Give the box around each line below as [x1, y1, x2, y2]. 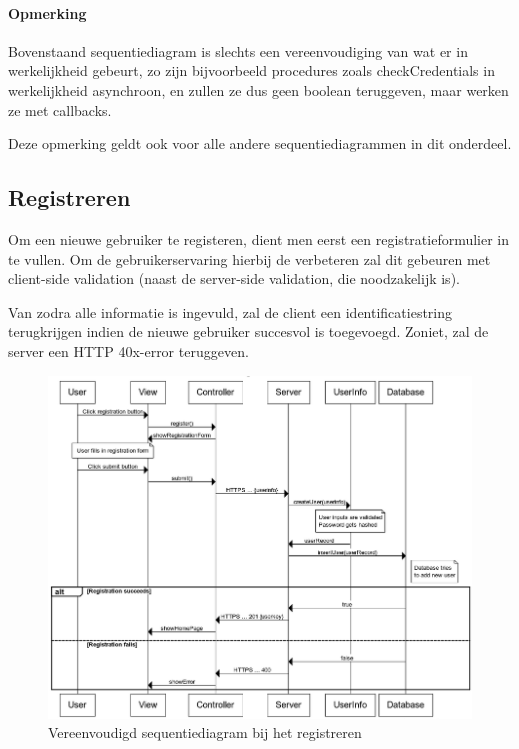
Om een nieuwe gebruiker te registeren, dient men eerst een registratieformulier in [8, 228, 510, 249]
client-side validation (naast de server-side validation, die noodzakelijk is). [8, 268, 460, 289]
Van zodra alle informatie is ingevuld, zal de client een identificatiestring [8, 301, 453, 322]
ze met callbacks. [8, 99, 112, 120]
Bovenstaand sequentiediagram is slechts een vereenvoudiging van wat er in [8, 40, 468, 61]
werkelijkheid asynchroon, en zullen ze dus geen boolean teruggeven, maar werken [8, 79, 509, 100]
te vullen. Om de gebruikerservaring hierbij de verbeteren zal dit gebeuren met [8, 248, 491, 269]
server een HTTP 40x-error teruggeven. [8, 340, 249, 361]
